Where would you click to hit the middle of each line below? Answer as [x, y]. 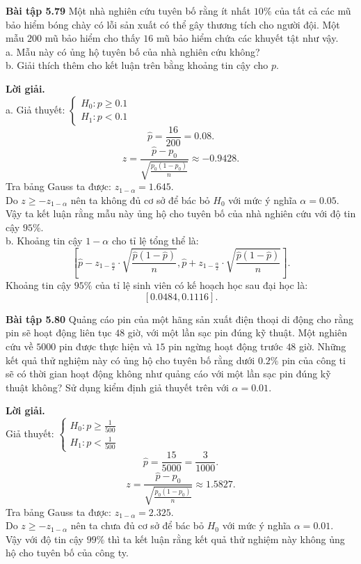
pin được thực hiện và [105, 346]
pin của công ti [314, 360]
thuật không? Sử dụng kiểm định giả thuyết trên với [117, 387]
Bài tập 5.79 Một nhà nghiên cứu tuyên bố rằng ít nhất [128, 10]
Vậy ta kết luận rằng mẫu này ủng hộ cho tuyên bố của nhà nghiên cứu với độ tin [181, 213]
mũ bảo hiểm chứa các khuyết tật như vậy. [247, 38]
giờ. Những [323, 346]
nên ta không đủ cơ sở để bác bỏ [140, 199]
